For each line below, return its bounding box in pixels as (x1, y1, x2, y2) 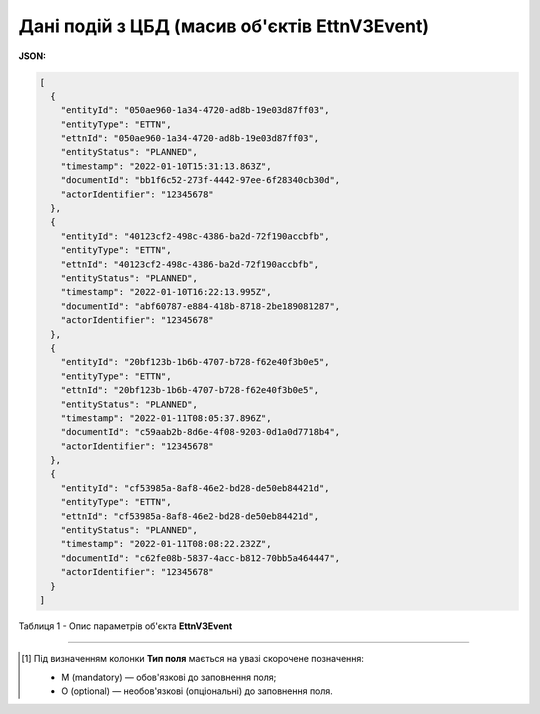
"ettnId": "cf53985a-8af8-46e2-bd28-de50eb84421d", (60, 510, 320, 522)
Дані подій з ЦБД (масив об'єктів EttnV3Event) (18, 15, 430, 37)
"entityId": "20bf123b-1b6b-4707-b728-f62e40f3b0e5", (60, 356, 330, 368)
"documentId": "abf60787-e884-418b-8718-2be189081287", (60, 300, 341, 312)
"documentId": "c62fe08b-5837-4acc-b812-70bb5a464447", (60, 552, 341, 564)
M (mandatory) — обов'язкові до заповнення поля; (61, 671, 277, 683)
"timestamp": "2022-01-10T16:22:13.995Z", (60, 286, 272, 298)
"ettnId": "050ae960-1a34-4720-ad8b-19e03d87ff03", (60, 133, 320, 144)
